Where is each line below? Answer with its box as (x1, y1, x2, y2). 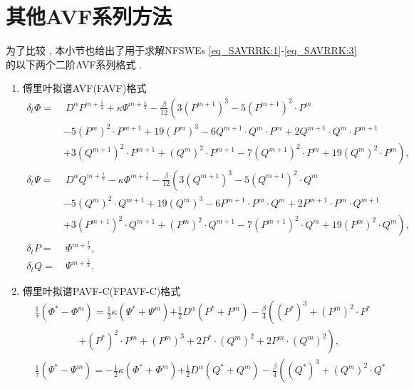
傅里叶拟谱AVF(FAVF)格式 (22, 81, 147, 95)
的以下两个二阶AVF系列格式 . (6, 56, 143, 71)
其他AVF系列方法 (6, 1, 172, 31)
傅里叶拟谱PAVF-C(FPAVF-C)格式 (22, 283, 181, 298)
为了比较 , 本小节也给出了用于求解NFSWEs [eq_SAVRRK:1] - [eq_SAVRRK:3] (6, 43, 357, 58)
